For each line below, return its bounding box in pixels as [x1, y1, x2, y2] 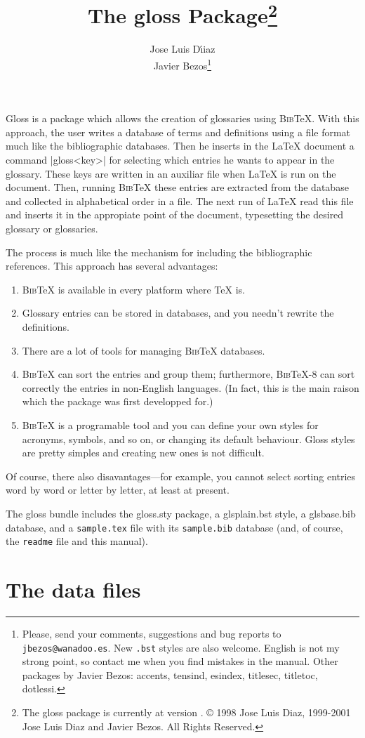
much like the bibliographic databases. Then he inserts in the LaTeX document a [6, 138, 354, 153]
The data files [6, 575, 141, 604]
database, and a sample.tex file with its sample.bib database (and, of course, [6, 520, 343, 534]
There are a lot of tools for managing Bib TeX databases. [22, 343, 265, 357]
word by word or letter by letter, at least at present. [6, 482, 230, 497]
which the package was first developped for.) [22, 394, 213, 409]
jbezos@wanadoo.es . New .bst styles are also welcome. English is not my [22, 640, 340, 654]
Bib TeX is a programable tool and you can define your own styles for [22, 417, 319, 432]
